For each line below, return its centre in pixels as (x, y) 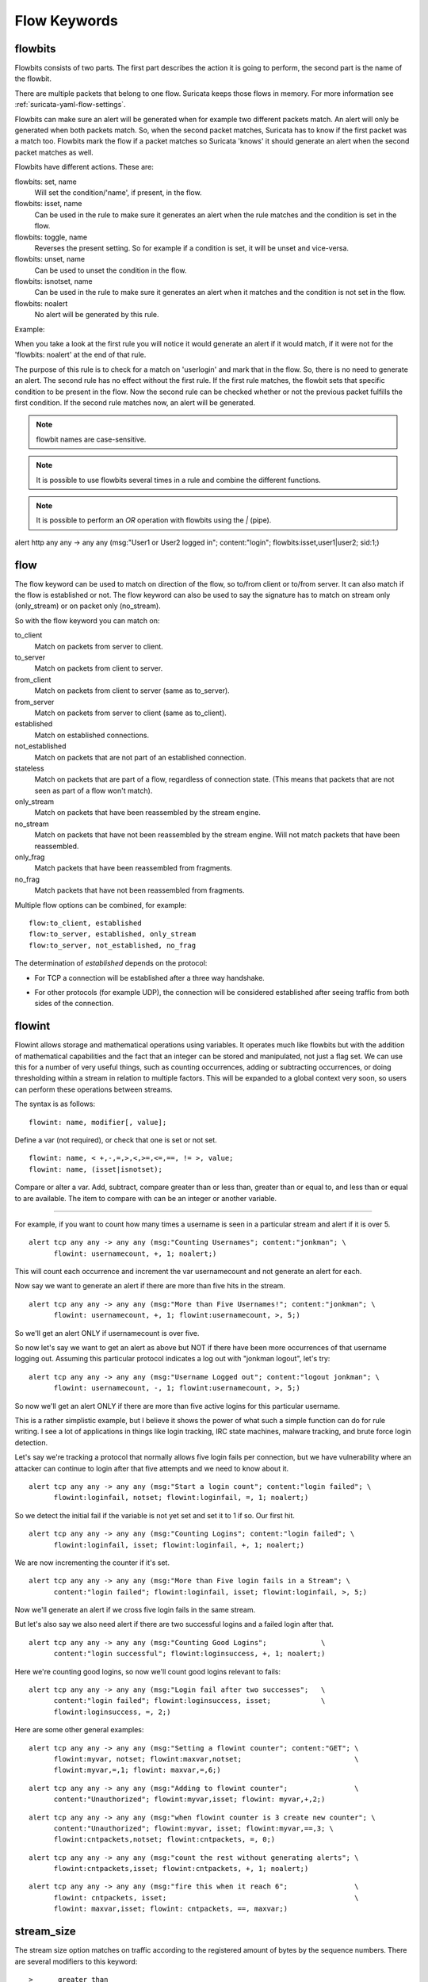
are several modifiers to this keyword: (76, 1961)
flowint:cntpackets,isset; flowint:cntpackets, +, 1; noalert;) (181, 1869)
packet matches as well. (54, 152)
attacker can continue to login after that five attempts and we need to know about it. (152, 1468)
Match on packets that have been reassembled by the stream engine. (147, 813)
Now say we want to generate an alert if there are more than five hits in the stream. (150, 1286)
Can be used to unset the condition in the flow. (111, 270)
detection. (31, 1442)
